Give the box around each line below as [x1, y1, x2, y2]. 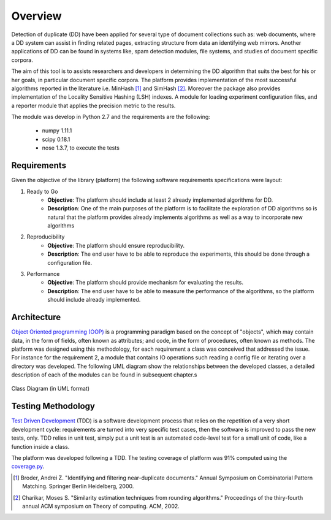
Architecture [11, 312, 61, 323]
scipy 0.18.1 [42, 136, 70, 143]
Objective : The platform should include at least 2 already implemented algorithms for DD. [47, 196, 273, 204]
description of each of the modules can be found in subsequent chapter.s [11, 371, 197, 378]
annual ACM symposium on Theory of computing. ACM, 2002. [22, 502, 180, 510]
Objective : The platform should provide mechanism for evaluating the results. [47, 279, 243, 286]
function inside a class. [11, 443, 70, 450]
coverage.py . [11, 463, 45, 470]
